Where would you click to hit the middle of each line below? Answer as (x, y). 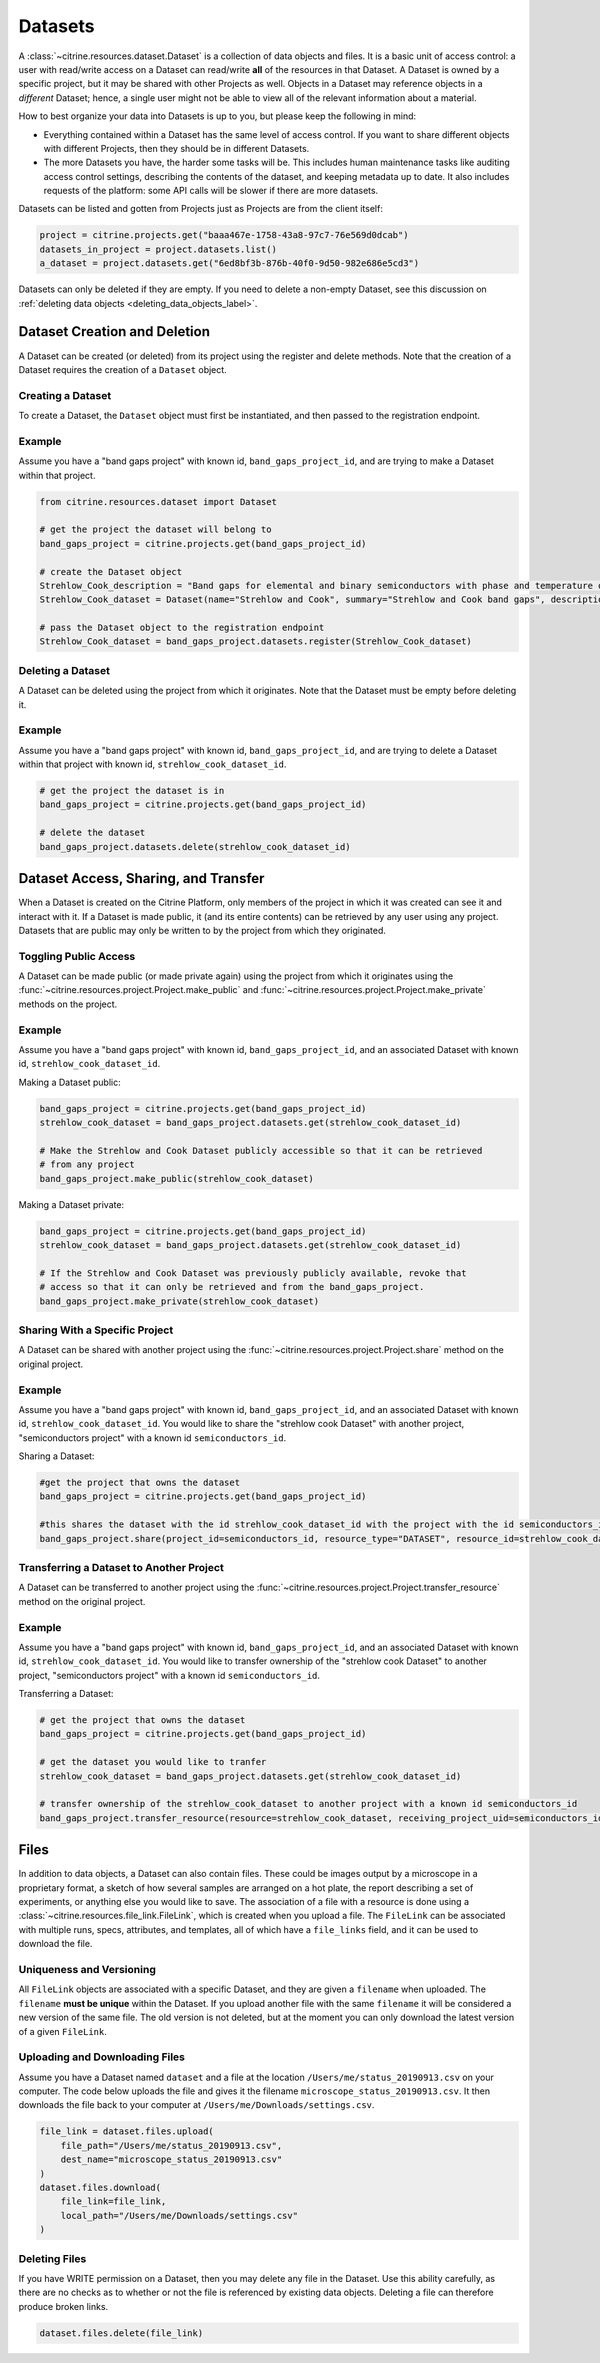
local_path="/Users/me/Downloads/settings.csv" (179, 2215)
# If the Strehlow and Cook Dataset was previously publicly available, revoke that (253, 1273)
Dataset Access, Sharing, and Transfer (141, 878)
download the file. (55, 1944)
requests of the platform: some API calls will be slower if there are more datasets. (211, 191)
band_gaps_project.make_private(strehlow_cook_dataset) (179, 1301)
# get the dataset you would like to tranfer (153, 1762)
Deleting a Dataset (64, 670)
